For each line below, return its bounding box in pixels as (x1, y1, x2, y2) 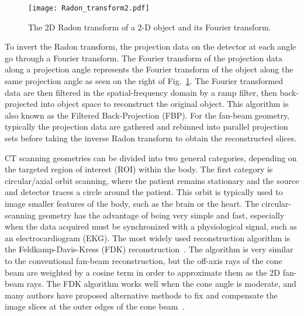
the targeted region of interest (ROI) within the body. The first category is (5, 163, 273, 175)
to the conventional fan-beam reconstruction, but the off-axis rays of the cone (5, 254, 282, 266)
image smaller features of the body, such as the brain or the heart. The (5, 197, 259, 209)
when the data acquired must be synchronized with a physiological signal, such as (5, 220, 297, 232)
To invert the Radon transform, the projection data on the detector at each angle (5, 40, 296, 53)
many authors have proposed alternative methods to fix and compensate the (5, 289, 278, 301)
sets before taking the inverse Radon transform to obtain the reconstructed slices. (5, 132, 297, 144)
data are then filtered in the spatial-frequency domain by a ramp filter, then (5, 86, 277, 98)
